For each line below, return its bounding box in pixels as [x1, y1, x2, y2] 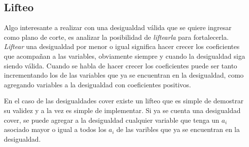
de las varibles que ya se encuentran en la [116, 124, 240, 134]
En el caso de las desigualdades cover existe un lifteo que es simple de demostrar [4, 96, 244, 106]
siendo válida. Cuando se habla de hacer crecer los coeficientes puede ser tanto [4, 60, 237, 70]
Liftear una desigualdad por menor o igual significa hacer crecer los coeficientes [4, 41, 240, 51]
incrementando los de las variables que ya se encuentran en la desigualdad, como [4, 70, 244, 80]
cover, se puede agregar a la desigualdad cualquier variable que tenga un [4, 114, 219, 125]
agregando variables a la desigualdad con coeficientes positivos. [4, 79, 191, 89]
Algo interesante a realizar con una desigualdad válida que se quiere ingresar [4, 22, 231, 33]
